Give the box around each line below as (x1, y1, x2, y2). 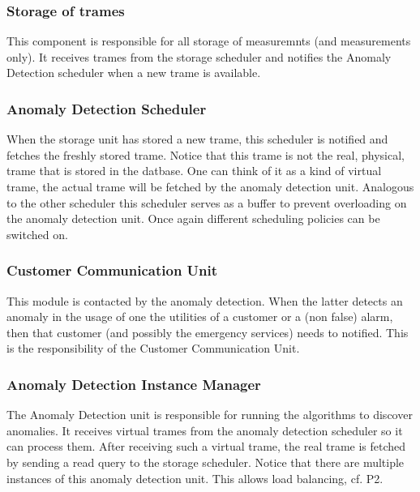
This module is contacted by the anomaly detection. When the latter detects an (6, 292, 403, 309)
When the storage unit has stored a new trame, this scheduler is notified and (6, 130, 388, 148)
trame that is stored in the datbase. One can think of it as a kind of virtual (6, 162, 382, 179)
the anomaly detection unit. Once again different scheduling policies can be (6, 210, 380, 227)
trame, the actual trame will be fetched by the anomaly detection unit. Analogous (6, 178, 414, 195)
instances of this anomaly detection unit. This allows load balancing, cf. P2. (6, 469, 384, 486)
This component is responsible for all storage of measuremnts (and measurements (6, 32, 411, 49)
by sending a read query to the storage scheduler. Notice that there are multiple (6, 453, 405, 470)
